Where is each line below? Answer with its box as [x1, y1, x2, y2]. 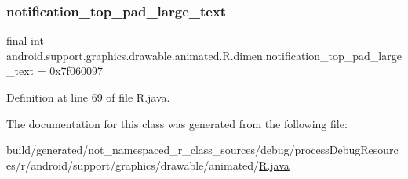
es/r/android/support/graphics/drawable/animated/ [6, 156, 260, 173]
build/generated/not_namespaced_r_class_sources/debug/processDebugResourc [6, 141, 399, 158]
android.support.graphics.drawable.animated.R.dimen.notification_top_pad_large [6, 47, 402, 63]
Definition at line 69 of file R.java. [6, 89, 170, 105]
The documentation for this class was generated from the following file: [6, 115, 348, 131]
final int [6, 32, 44, 48]
